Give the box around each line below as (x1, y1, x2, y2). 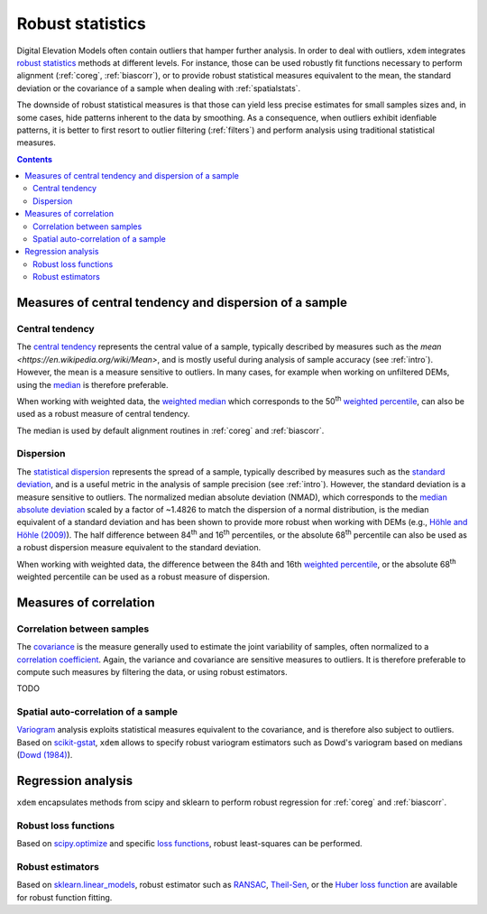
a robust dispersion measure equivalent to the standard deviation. (16, 542, 262, 553)
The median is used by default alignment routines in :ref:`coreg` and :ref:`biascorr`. (16, 425, 325, 436)
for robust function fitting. (16, 891, 113, 902)
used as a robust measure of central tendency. (16, 409, 190, 420)
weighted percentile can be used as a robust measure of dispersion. (16, 571, 271, 582)
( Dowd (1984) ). (16, 750, 73, 761)
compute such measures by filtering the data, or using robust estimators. (16, 666, 288, 677)
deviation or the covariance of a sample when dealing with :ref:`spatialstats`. (16, 82, 301, 94)
